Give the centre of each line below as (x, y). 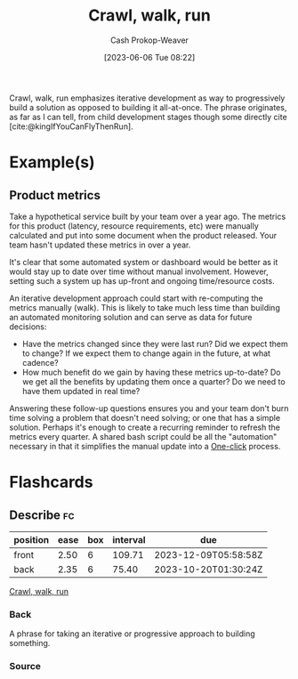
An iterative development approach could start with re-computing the (137, 298)
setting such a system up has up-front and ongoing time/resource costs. (142, 280)
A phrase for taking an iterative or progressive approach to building (132, 634)
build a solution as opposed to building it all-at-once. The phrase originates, (148, 107)
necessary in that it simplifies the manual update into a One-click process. (145, 446)
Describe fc (42, 515)
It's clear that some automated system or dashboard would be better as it (144, 262)
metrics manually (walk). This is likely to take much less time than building (145, 307)
